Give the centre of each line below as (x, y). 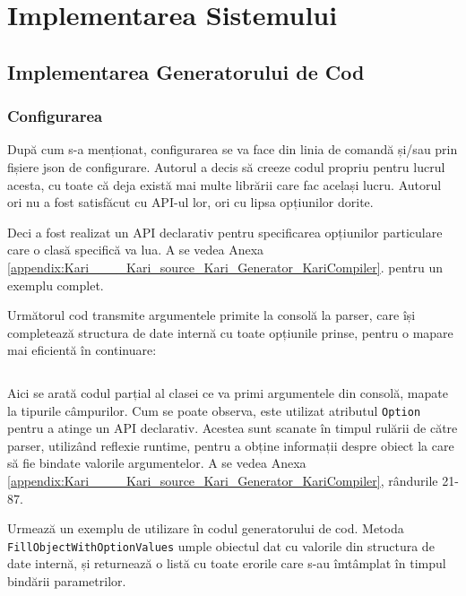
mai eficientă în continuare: (82, 350)
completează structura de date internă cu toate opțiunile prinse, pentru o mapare (230, 332)
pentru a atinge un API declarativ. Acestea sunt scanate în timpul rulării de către (233, 428)
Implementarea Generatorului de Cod (186, 71)
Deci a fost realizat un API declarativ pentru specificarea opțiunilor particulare (225, 232)
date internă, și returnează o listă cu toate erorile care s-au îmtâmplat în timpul (227, 563)
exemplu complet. (56, 285)
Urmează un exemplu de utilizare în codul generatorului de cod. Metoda (206, 528)
